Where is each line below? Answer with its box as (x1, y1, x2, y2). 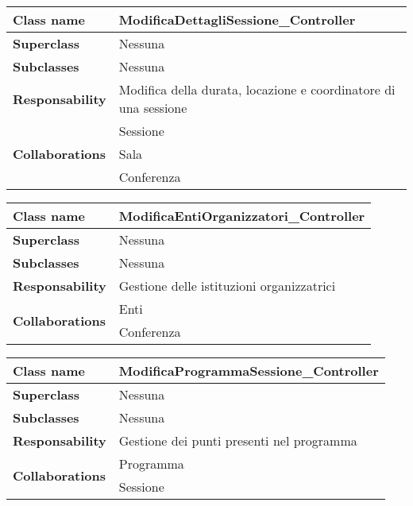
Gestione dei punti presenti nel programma (118, 431, 357, 450)
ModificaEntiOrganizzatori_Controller (118, 207, 365, 225)
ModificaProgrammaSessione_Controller (118, 361, 379, 380)
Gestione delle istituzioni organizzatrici (118, 276, 336, 295)
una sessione (118, 98, 187, 117)
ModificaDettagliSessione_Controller (118, 10, 356, 29)
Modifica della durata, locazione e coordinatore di (118, 80, 396, 98)
